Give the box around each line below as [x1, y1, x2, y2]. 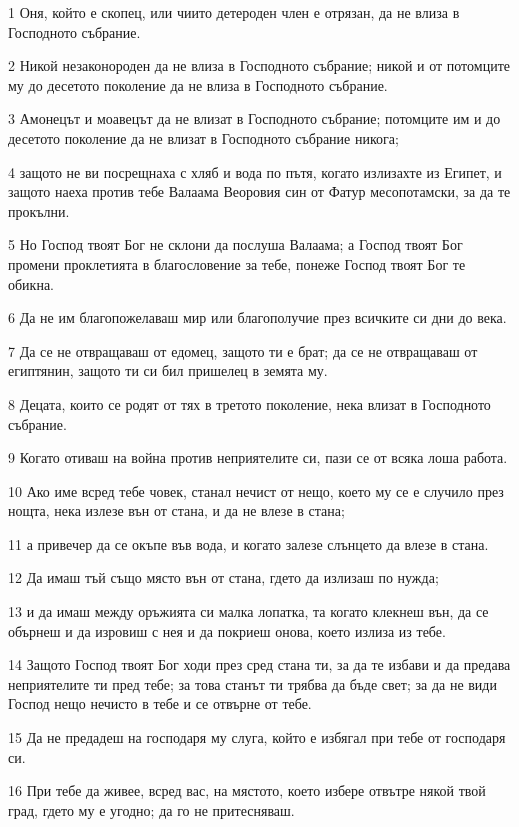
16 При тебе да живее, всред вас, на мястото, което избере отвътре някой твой [8, 780, 486, 801]
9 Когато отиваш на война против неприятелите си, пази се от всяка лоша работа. [8, 447, 508, 468]
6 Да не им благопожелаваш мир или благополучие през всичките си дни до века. [8, 307, 507, 328]
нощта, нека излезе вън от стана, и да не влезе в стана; [8, 500, 345, 521]
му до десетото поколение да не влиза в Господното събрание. [8, 74, 388, 95]
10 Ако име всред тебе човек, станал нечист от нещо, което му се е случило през [8, 480, 504, 501]
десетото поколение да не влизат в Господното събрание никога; [8, 127, 399, 148]
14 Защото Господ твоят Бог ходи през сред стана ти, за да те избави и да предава [8, 654, 511, 675]
